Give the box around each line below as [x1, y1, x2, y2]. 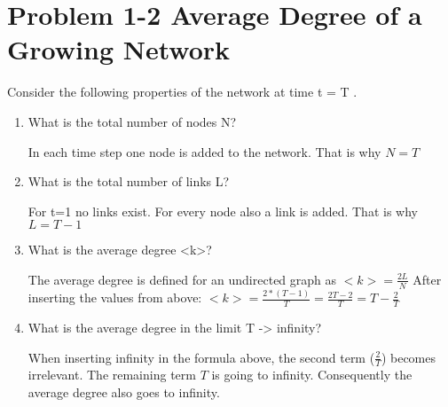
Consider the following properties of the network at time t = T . [7, 82, 358, 101]
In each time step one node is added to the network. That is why [28, 142, 381, 160]
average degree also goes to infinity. [28, 382, 220, 401]
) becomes [381, 348, 436, 366]
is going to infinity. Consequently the [211, 365, 413, 384]
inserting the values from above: [28, 288, 202, 307]
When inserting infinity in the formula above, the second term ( [28, 348, 375, 366]
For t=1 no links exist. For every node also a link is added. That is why [28, 201, 418, 220]
